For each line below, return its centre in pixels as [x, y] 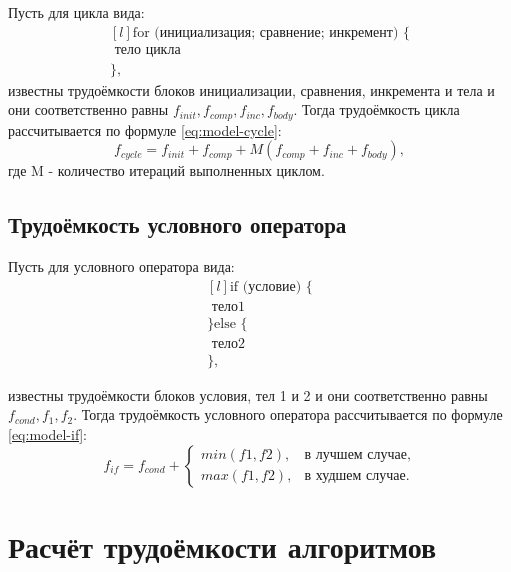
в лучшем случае [356, 455]
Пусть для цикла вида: [76, 12]
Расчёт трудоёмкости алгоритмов [222, 545]
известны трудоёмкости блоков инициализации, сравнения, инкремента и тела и [251, 89]
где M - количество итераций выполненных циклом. [166, 170]
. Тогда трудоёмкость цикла [376, 109]
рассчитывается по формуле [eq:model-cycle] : [145, 129]
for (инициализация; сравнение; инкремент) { [271, 32]
